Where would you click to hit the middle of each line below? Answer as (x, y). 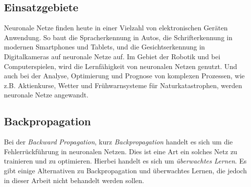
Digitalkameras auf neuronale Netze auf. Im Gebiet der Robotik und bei (112, 56)
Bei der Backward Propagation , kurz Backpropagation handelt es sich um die (118, 142)
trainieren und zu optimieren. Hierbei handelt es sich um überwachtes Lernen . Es (125, 161)
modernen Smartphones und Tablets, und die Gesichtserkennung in (104, 47)
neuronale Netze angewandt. (46, 95)
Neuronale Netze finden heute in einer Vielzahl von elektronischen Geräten (116, 28)
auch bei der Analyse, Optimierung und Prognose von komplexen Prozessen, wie (125, 76)
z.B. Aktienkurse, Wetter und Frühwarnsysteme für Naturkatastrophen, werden (123, 85)
